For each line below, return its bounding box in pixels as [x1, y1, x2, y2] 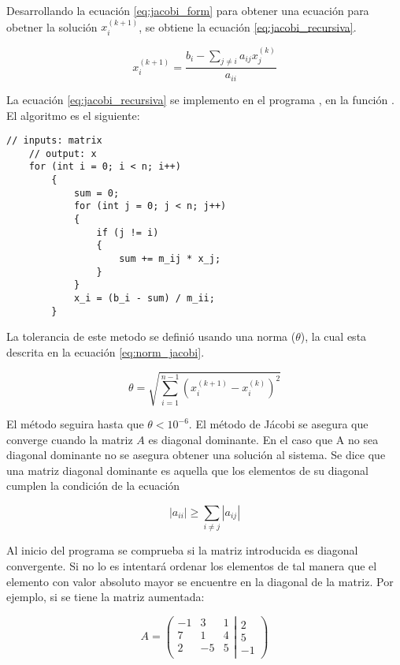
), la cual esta [300, 328, 367, 345]
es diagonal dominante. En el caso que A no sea [148, 431, 379, 447]
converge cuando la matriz [6, 431, 133, 447]
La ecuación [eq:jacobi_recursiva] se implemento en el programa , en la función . [6, 91, 394, 107]
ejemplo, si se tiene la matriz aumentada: [6, 588, 205, 605]
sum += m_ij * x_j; [119, 253, 221, 265]
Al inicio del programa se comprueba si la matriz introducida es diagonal [6, 542, 358, 559]
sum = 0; [73, 187, 120, 199]
